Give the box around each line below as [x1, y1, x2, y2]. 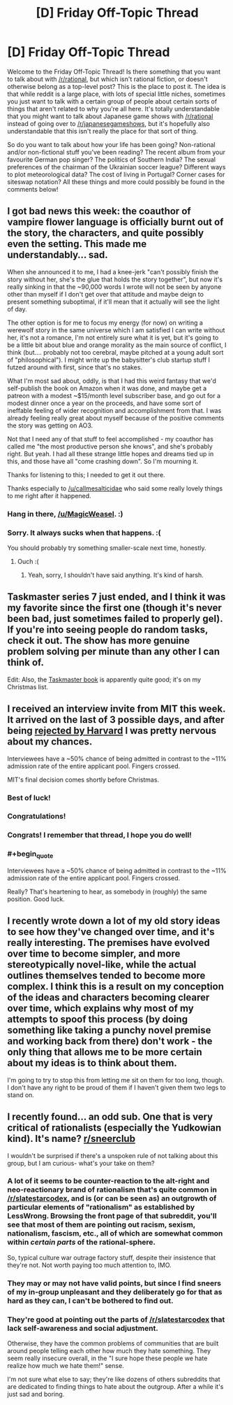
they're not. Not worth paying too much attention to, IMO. [7, 1261, 172, 1269]
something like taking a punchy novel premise [7, 1024, 211, 1036]
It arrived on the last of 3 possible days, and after [7, 714, 225, 726]
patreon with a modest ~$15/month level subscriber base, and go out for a [7, 391, 221, 400]
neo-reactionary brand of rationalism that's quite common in [7, 1185, 218, 1194]
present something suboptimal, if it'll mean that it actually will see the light [7, 297, 220, 306]
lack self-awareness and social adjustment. [7, 1323, 158, 1333]
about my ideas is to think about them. [7, 1057, 178, 1069]
